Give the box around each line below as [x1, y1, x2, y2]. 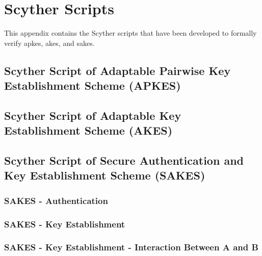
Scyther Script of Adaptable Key [4, 107, 181, 123]
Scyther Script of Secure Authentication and [4, 152, 244, 168]
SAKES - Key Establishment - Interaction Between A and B [4, 241, 258, 253]
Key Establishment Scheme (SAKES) [4, 167, 205, 183]
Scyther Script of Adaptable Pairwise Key [4, 62, 231, 78]
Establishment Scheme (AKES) [4, 122, 173, 138]
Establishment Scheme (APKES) [4, 78, 181, 93]
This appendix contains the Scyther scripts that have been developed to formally [4, 28, 257, 38]
